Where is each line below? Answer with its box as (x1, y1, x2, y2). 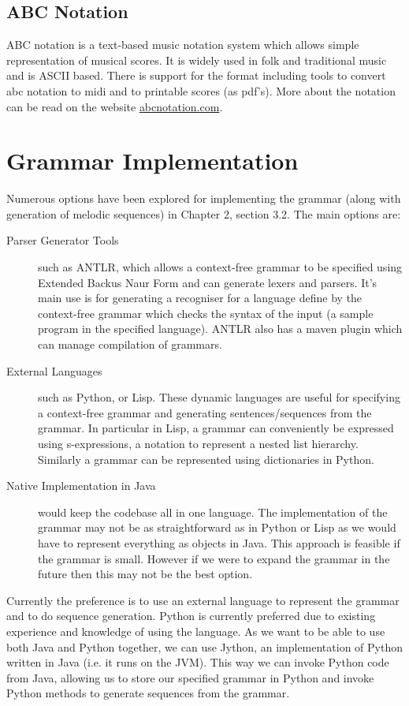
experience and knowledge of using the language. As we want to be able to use (6, 622, 385, 639)
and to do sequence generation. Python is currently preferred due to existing (6, 607, 376, 624)
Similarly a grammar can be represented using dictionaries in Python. (38, 450, 374, 467)
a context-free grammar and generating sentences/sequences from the (38, 404, 372, 420)
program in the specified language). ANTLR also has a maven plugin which (38, 320, 403, 337)
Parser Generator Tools (6, 232, 119, 248)
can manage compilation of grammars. (38, 336, 222, 353)
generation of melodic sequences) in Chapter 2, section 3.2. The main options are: (6, 205, 401, 222)
